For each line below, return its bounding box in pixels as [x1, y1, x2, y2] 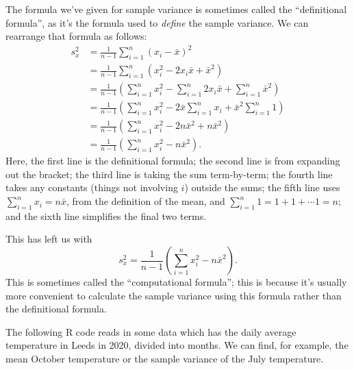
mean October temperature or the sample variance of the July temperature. [5, 351, 324, 365]
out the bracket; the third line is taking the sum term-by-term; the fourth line [5, 166, 333, 181]
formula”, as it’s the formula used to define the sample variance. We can [5, 15, 309, 29]
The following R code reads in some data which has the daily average [5, 324, 296, 338]
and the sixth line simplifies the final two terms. [5, 208, 207, 223]
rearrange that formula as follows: [5, 29, 147, 43]
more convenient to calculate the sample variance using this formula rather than [5, 288, 342, 302]
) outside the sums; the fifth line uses [184, 180, 340, 195]
